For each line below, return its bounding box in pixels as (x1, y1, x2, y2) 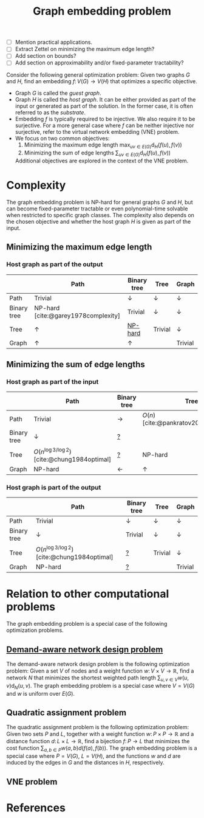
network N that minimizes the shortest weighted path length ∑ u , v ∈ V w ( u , (6, 674, 189, 682)
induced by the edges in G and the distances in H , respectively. (6, 759, 165, 766)
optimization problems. (6, 626, 64, 634)
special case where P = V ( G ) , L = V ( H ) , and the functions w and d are (6, 752, 181, 760)
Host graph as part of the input (6, 377, 99, 386)
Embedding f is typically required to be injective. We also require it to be (15, 116, 195, 123)
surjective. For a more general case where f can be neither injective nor (15, 122, 194, 129)
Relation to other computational (6, 587, 169, 601)
